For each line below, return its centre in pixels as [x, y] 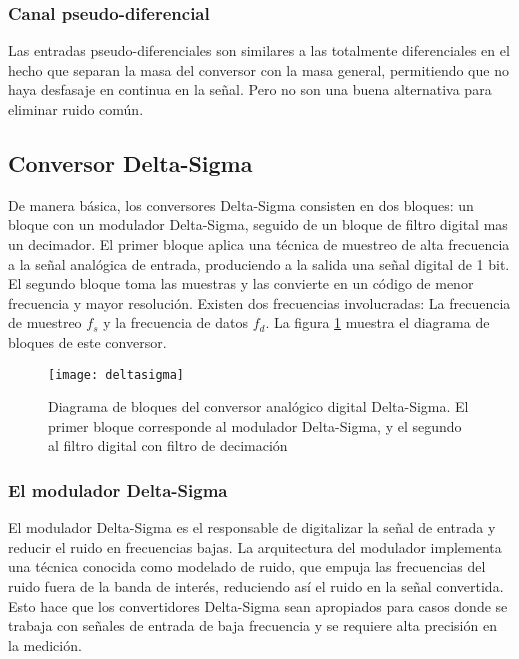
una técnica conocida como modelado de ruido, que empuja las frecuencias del [247, 566]
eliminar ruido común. [76, 109]
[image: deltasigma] [116, 374]
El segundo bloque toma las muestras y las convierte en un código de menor [241, 283]
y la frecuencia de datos [175, 322]
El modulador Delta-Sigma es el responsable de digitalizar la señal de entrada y [252, 527]
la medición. [45, 644]
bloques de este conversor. [87, 341]
